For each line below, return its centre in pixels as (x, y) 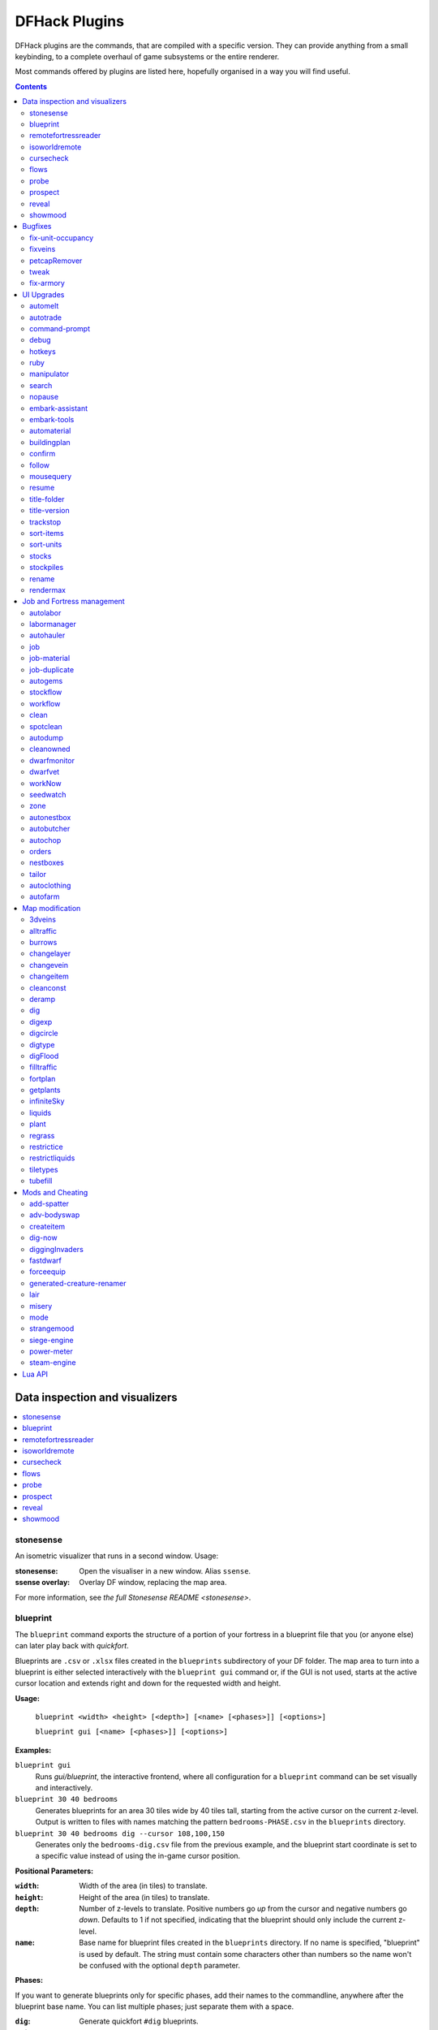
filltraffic (43, 1067)
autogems (46, 681)
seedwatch (48, 794)
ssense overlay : (43, 1583)
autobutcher (50, 829)
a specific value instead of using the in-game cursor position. (138, 1856)
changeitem (49, 976)
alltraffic (43, 931)
